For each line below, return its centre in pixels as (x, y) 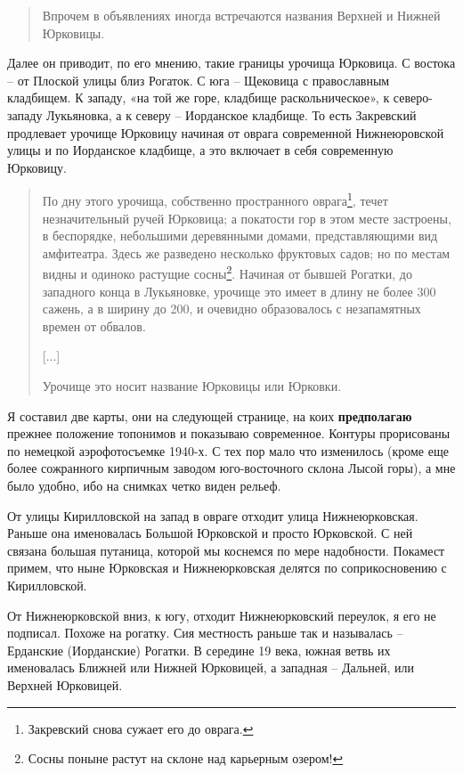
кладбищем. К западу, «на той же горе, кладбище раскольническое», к (199, 98)
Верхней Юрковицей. (65, 684)
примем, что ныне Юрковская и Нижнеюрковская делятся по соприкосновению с (227, 568)
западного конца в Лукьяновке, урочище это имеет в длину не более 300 (239, 291)
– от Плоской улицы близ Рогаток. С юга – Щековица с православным (199, 80)
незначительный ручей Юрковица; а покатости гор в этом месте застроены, (247, 218)
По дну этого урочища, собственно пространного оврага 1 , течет (215, 199)
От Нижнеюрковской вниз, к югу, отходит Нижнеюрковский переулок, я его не (222, 615)
